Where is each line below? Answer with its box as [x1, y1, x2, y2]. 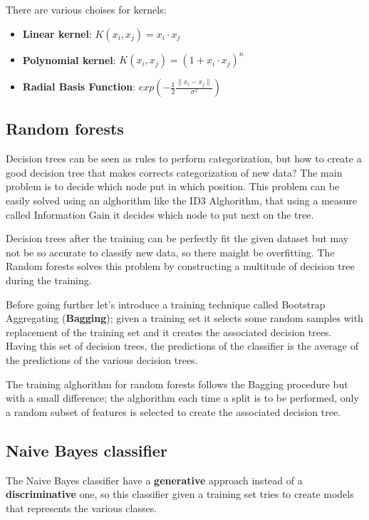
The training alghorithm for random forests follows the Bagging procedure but [6, 376, 348, 391]
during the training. [6, 273, 92, 288]
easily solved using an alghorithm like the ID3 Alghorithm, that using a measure [6, 193, 358, 208]
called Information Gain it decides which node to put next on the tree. [6, 207, 314, 222]
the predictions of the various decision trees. [6, 353, 198, 368]
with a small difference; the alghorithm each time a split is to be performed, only [6, 390, 359, 405]
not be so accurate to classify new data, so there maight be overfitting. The [6, 244, 335, 259]
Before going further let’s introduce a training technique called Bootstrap [6, 296, 326, 311]
